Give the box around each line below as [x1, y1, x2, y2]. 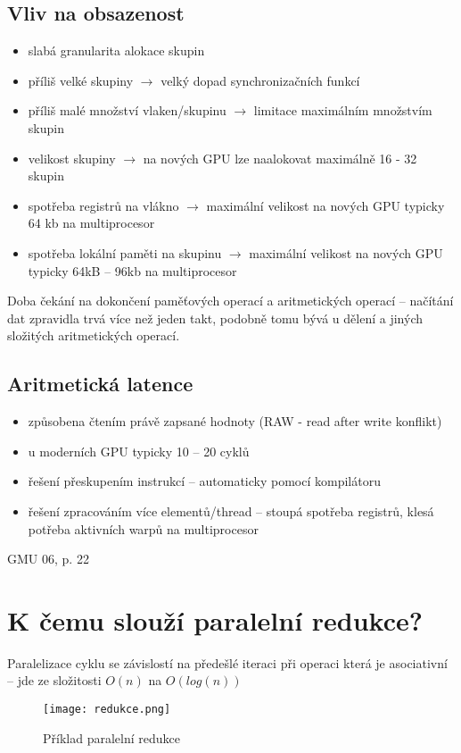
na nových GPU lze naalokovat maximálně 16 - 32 [143, 148, 417, 167]
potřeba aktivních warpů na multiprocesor [28, 519, 259, 538]
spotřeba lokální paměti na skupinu [28, 243, 222, 262]
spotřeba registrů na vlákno [28, 196, 179, 214]
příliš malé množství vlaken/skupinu [28, 101, 226, 120]
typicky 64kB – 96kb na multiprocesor [28, 261, 237, 280]
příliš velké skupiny [28, 71, 134, 89]
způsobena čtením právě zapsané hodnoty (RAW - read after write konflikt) [28, 412, 442, 431]
